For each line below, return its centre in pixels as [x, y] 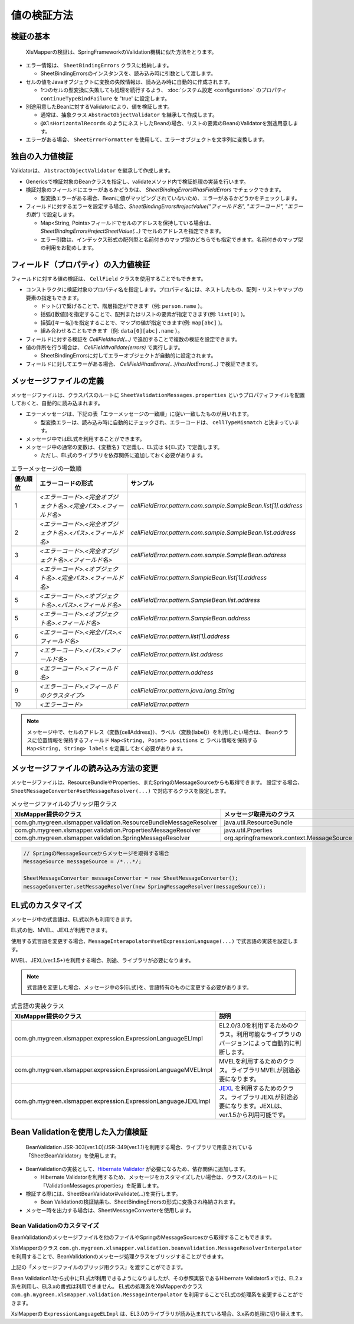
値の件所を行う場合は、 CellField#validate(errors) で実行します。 [104, 347]
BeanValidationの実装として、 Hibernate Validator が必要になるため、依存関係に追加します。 [137, 1169]
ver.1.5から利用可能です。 [254, 1115]
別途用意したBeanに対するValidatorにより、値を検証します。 [99, 106]
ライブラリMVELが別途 [263, 1071]
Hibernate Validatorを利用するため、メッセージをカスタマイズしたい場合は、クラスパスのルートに [159, 1177]
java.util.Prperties [248, 830]
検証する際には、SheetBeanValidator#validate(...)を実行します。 [103, 1194]
